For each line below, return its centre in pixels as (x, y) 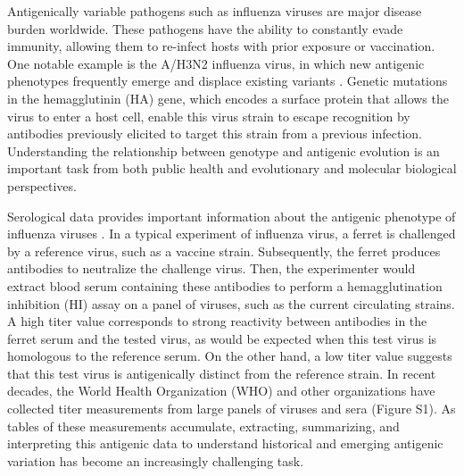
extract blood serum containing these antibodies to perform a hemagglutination (225, 285)
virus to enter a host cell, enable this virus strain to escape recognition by (209, 116)
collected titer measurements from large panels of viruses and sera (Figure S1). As (232, 409)
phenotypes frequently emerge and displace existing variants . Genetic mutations (228, 81)
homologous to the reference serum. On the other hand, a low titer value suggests (230, 356)
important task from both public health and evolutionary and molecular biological (232, 168)
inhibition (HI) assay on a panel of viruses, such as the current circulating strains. (231, 303)
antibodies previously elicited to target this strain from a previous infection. (215, 134)
